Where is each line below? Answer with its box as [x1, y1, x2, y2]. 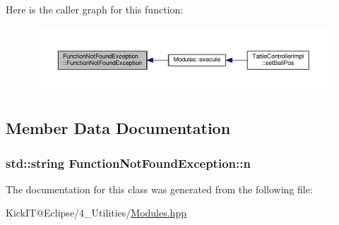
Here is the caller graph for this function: [6, 2, 184, 16]
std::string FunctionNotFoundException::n [6, 154, 251, 171]
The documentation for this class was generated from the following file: [6, 181, 313, 196]
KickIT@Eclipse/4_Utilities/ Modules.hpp [6, 205, 186, 220]
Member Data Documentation [6, 117, 231, 139]
